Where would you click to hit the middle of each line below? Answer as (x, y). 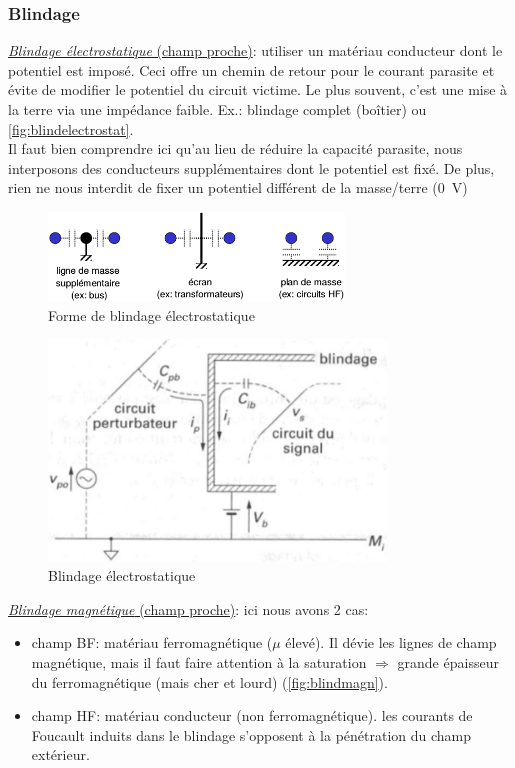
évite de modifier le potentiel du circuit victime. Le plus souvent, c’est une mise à (258, 89)
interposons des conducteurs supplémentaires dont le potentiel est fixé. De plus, (251, 167)
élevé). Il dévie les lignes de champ (391, 642)
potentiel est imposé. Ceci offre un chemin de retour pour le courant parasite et (251, 69)
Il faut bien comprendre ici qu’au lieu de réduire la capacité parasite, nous (235, 148)
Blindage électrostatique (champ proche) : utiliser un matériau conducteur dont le (255, 50)
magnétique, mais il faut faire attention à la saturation (199, 662)
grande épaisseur (448, 662)
